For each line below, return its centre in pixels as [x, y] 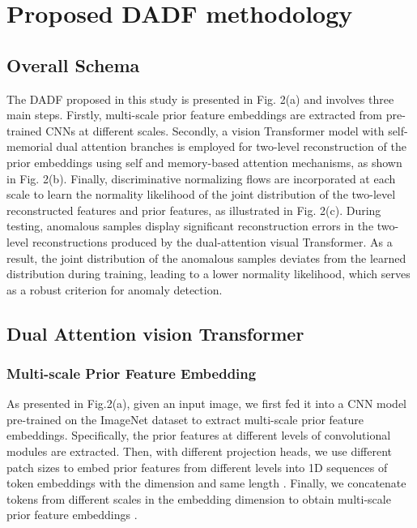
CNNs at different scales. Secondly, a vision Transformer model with [215, 130]
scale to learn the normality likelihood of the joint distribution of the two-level [201, 194]
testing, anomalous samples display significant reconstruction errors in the [190, 226]
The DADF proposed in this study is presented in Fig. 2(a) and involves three [200, 99]
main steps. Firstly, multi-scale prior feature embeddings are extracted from [195, 115]
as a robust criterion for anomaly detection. [115, 289]
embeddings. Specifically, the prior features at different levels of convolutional [199, 435]
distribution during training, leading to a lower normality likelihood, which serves [208, 274]
